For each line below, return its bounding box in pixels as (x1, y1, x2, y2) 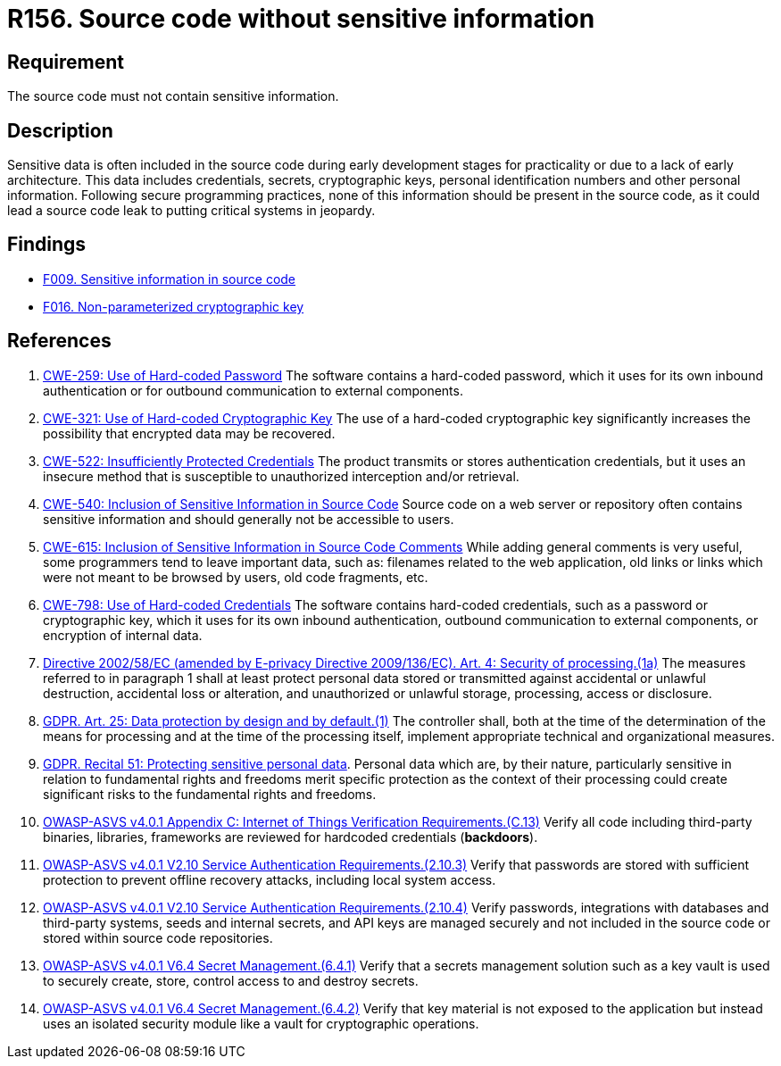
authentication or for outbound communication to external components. (43, 382, 463, 398)
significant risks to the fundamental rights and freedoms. (43, 786, 377, 802)
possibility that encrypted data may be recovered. (43, 425, 336, 441)
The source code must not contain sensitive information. (7, 88, 339, 104)
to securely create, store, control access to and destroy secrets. (43, 972, 419, 988)
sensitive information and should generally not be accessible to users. (43, 511, 454, 527)
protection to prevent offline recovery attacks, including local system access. (43, 871, 496, 887)
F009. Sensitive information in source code (43, 271, 296, 287)
